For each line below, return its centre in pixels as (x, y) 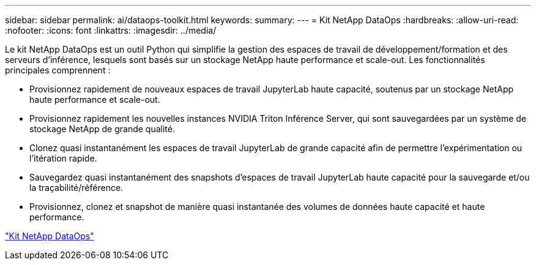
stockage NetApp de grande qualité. (102, 129)
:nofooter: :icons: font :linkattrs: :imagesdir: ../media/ (111, 30)
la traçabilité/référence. (76, 188)
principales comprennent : (58, 70)
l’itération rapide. (63, 158)
